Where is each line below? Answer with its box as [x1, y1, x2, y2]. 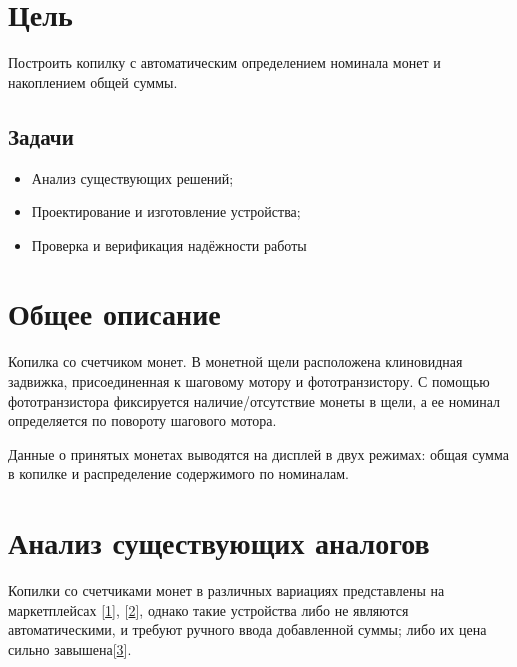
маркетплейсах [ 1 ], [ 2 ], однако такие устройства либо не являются [8, 599, 409, 620]
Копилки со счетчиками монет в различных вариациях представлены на [8, 580, 445, 601]
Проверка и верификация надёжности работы [31, 234, 307, 255]
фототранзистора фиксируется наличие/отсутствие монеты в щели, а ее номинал [8, 390, 501, 411]
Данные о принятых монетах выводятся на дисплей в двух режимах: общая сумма [8, 443, 509, 464]
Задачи [8, 120, 74, 151]
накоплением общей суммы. [8, 71, 178, 92]
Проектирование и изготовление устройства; [31, 201, 301, 222]
